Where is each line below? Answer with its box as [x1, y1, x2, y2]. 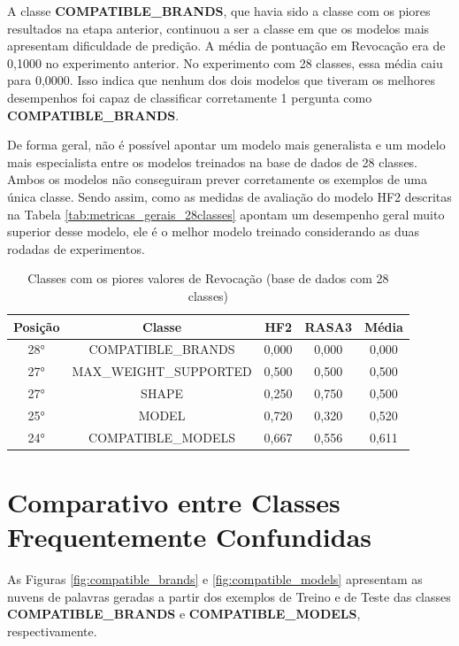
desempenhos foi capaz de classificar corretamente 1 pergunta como [7, 88, 372, 106]
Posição [13, 317, 60, 335]
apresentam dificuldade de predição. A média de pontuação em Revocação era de [7, 36, 446, 55]
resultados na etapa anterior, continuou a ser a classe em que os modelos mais [7, 19, 430, 37]
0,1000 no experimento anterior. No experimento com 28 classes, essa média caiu [7, 53, 443, 72]
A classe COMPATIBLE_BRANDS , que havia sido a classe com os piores [7, 2, 431, 19]
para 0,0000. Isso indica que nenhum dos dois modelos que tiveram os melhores [7, 71, 436, 89]
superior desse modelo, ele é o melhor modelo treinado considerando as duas [7, 222, 420, 241]
